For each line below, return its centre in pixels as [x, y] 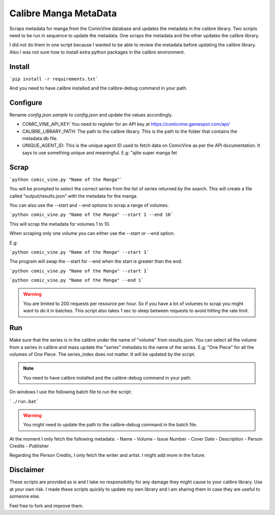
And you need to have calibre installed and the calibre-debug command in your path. [99, 88]
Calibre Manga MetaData [63, 13]
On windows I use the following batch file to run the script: [71, 392]
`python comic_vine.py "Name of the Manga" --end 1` [77, 280]
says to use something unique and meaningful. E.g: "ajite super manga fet [100, 152]
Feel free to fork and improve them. [46, 506]
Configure [26, 103]
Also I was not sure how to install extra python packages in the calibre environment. [97, 52]
